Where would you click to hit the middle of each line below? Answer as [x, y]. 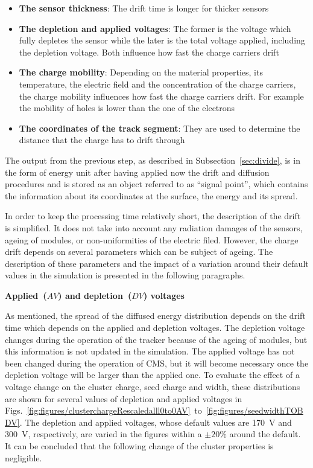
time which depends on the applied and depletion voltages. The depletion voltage [155, 328]
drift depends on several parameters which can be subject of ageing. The [139, 252]
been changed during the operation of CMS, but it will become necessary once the [157, 363]
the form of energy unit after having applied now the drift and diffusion [137, 172]
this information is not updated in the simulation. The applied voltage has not [150, 351]
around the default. [265, 434]
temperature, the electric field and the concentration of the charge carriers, [157, 84]
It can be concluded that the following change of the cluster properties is [139, 446]
